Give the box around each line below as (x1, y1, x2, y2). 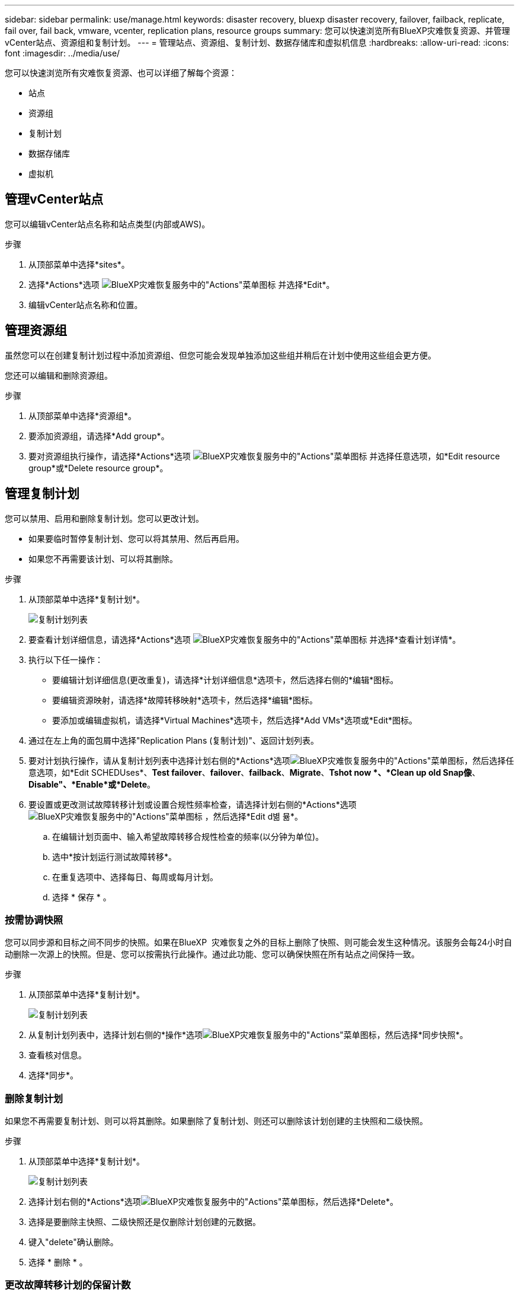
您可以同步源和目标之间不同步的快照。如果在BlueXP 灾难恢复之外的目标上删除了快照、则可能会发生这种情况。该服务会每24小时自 (5, 937, 512, 948)
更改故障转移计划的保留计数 (5, 1279, 131, 1291)
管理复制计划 (5, 486, 79, 502)
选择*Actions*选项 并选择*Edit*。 (28, 279, 335, 290)
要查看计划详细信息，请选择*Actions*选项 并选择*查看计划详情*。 (28, 634, 461, 645)
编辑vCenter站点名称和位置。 (28, 299, 143, 310)
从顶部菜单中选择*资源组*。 (28, 410, 137, 421)
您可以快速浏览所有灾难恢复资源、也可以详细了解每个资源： (5, 68, 237, 78)
